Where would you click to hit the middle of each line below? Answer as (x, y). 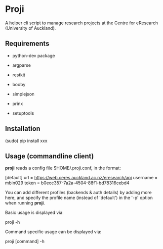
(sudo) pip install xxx (26, 141)
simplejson (23, 94)
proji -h (13, 222)
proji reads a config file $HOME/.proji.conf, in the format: (63, 168)
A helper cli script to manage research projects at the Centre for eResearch (81, 23)
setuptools (23, 113)
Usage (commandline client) (49, 156)
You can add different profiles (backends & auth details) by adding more (79, 193)
